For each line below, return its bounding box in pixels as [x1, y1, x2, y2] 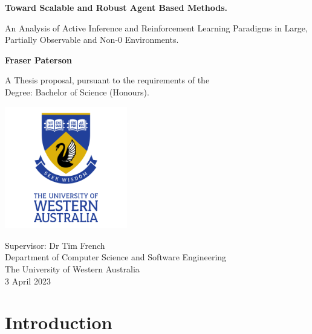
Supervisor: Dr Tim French [5, 239, 105, 251]
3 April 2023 [5, 274, 51, 287]
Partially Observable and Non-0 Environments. [5, 33, 179, 46]
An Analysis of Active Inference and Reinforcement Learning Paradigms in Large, [5, 21, 308, 34]
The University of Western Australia [5, 262, 140, 275]
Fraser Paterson [5, 53, 72, 66]
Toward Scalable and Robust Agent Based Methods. [5, 1, 228, 13]
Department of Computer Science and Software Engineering [5, 251, 227, 263]
